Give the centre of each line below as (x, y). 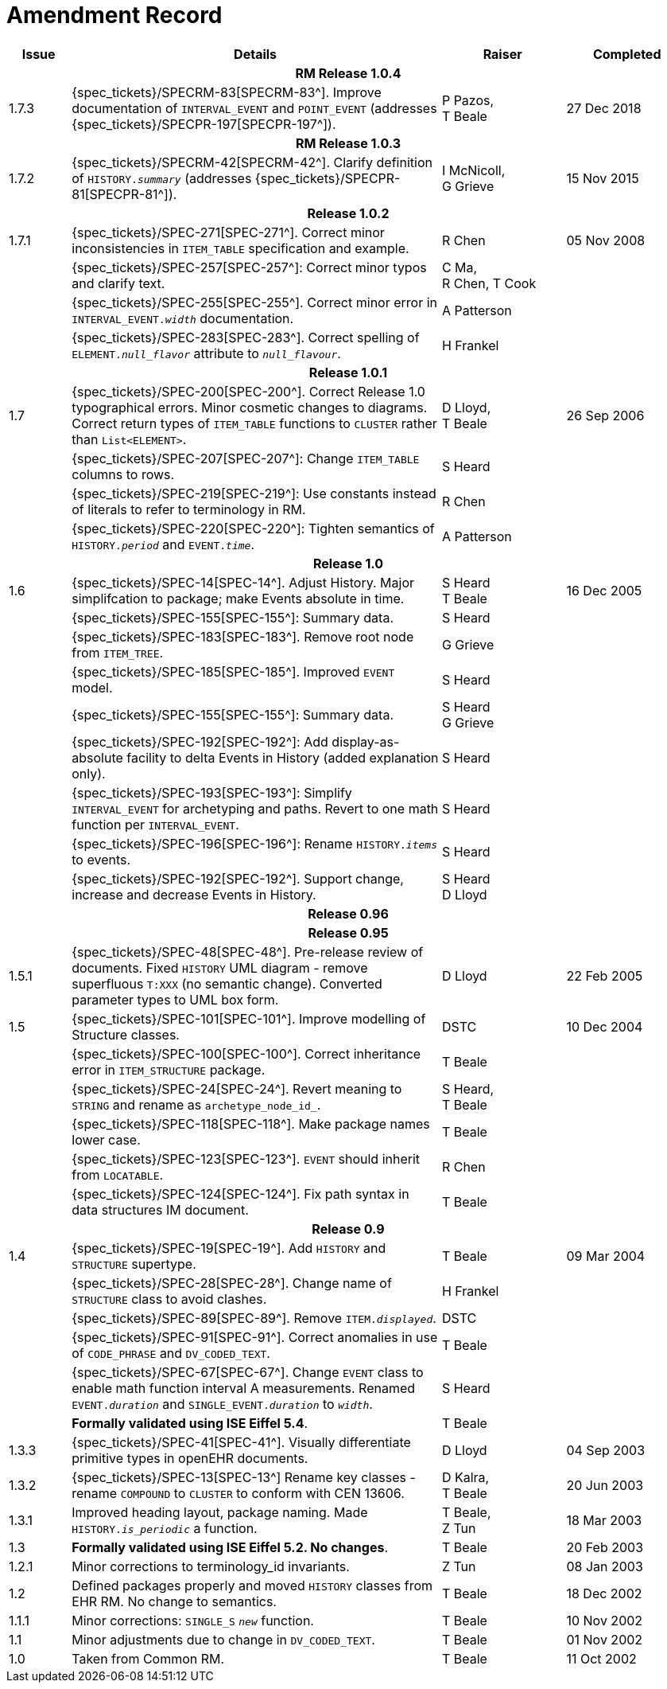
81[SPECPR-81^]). (124, 194)
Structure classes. (126, 1034)
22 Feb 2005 (605, 975)
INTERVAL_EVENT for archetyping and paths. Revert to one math (255, 808)
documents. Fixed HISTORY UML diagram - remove (220, 967)
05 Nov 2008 (606, 240)
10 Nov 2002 (605, 1620)
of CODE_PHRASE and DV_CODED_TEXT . (171, 1353)
